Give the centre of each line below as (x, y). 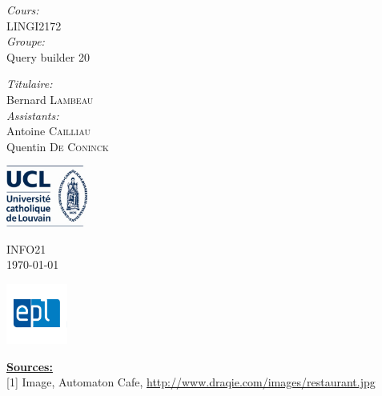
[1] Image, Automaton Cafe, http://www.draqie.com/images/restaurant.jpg (191, 382)
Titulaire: (30, 84)
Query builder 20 (48, 56)
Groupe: (26, 41)
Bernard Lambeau (50, 99)
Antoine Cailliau (48, 131)
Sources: (30, 366)
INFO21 (26, 248)
